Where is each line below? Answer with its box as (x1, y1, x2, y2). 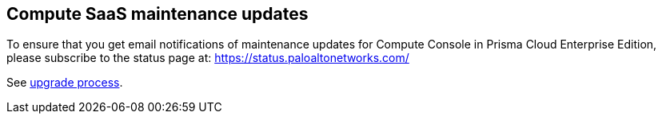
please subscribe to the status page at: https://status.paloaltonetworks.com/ (6, 51, 409, 65)
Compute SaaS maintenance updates (6, 4, 309, 24)
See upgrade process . (6, 75, 123, 90)
